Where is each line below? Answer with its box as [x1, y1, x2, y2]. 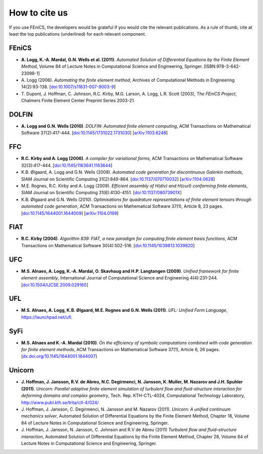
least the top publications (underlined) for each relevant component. [9, 31, 146, 37]
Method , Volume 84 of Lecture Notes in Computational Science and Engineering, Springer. [21, 63, 203, 69]
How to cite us [9, 7, 68, 18]
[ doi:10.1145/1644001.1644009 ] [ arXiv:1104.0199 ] [21, 210, 119, 216]
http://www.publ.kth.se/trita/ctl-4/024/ [21, 399, 99, 405]
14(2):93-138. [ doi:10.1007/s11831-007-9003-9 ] [21, 84, 116, 90]
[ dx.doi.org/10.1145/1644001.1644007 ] [21, 354, 97, 359]
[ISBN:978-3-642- [204, 63, 241, 69]
